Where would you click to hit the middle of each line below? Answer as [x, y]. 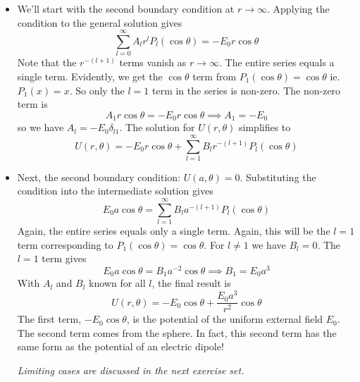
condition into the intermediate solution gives [115, 191]
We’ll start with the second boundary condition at [126, 8]
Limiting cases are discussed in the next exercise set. [131, 370]
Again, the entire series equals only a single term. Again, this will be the [174, 231]
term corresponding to [65, 244]
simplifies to [265, 127]
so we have [41, 127]
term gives [64, 258]
